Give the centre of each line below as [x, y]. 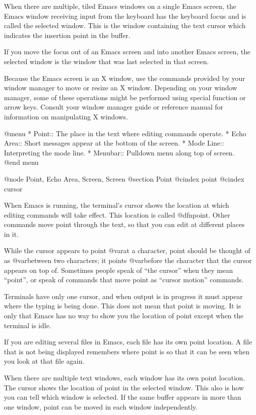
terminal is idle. [28, 325]
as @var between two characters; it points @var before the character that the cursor [128, 260]
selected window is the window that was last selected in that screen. [107, 61]
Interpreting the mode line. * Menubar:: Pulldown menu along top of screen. [119, 152]
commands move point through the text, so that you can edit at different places [124, 224]
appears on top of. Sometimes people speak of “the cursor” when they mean [119, 270]
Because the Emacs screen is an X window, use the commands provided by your [125, 78]
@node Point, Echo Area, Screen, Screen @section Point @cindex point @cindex [124, 178]
